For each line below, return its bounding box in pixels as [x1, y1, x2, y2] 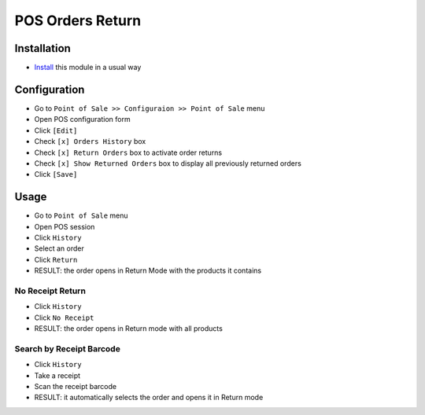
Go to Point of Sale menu [34, 211, 129, 220]
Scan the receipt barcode [34, 382, 117, 391]
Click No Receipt [34, 313, 94, 322]
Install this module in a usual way [34, 63, 142, 72]
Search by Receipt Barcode [14, 343, 121, 354]
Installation [14, 42, 71, 55]
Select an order [34, 244, 84, 253]
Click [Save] [34, 170, 78, 179]
